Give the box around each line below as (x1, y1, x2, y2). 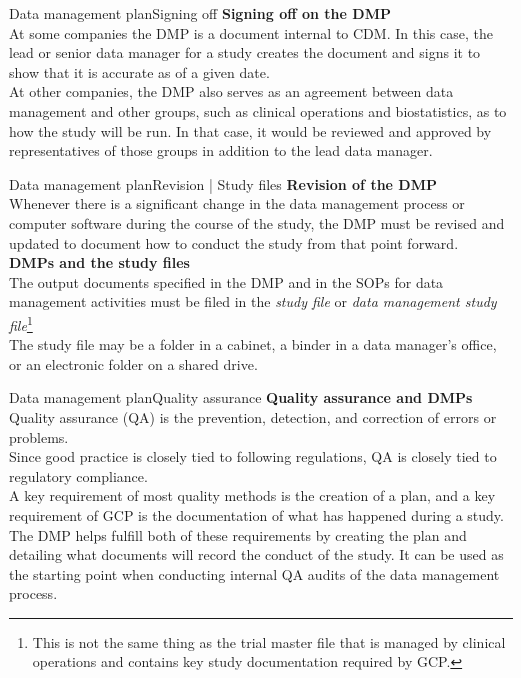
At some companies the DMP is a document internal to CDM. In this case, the (9, 22, 493, 43)
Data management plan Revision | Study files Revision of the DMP (9, 173, 437, 194)
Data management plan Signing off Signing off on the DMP (9, 3, 391, 23)
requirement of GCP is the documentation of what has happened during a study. (9, 504, 504, 525)
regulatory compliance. (9, 465, 148, 486)
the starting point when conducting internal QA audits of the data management (9, 563, 500, 584)
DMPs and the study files (9, 252, 190, 273)
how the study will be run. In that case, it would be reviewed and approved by (9, 120, 492, 141)
